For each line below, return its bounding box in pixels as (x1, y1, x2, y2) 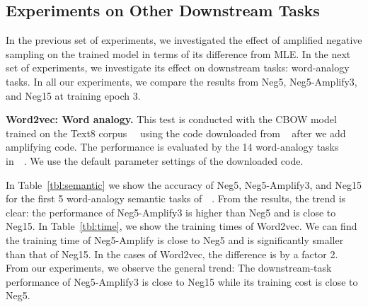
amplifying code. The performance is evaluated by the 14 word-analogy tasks (6, 139, 339, 154)
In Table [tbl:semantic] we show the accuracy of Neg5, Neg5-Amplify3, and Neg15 (6, 177, 362, 192)
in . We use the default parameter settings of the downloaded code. (6, 153, 304, 168)
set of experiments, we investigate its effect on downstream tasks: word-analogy (6, 60, 350, 75)
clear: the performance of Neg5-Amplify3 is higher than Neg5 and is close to (6, 204, 336, 219)
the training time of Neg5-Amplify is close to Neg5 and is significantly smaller (6, 232, 344, 247)
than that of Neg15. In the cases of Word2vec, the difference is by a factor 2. (6, 246, 338, 261)
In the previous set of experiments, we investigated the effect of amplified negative (6, 33, 362, 47)
